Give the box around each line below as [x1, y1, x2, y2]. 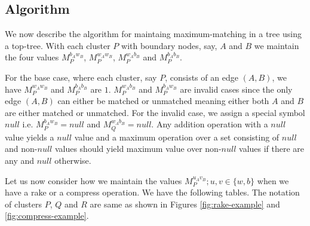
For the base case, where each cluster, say [5, 71, 157, 83]
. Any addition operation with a [151, 118, 268, 130]
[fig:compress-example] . [5, 209, 89, 222]
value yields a [5, 130, 54, 143]
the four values [5, 51, 59, 63]
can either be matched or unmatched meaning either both [57, 94, 269, 107]
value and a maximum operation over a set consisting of [74, 130, 280, 143]
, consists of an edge [165, 71, 238, 83]
